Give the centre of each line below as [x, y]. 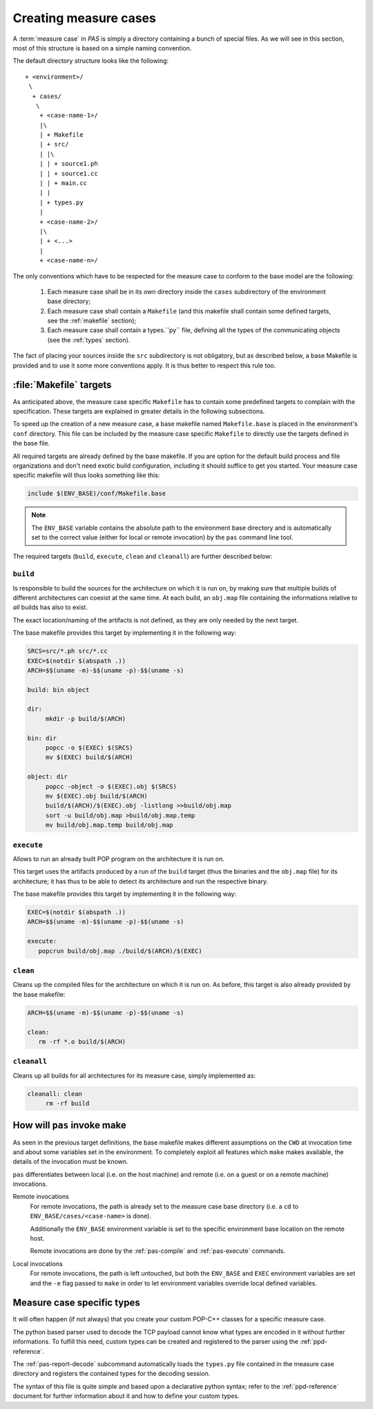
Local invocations [38, 1263]
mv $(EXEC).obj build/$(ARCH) [96, 796]
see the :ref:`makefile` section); [92, 320]
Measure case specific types [77, 1303]
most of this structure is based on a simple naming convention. [102, 48]
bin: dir [42, 738]
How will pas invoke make [70, 1125]
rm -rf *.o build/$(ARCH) [82, 1042]
